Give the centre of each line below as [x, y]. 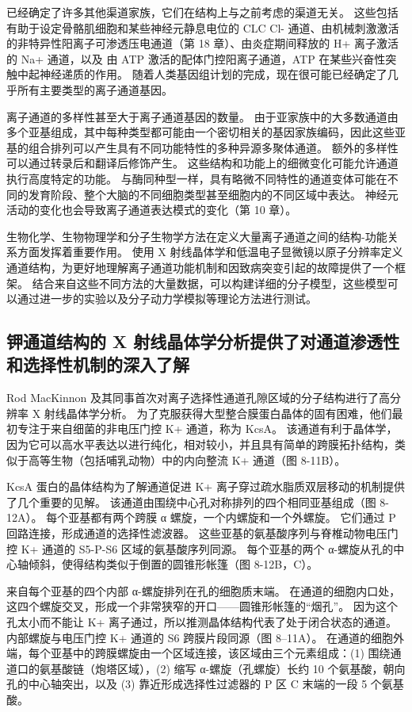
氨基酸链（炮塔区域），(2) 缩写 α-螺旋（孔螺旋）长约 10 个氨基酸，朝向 [222, 668]
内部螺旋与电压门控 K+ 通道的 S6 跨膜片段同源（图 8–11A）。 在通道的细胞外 [206, 637]
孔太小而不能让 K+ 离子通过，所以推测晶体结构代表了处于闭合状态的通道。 [202, 622]
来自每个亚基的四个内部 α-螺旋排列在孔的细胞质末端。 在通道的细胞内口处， [204, 590]
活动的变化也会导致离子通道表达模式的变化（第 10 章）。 [152, 210]
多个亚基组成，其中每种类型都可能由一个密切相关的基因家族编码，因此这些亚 [206, 132]
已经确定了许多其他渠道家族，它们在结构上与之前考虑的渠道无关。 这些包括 [202, 12]
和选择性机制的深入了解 [98, 364]
